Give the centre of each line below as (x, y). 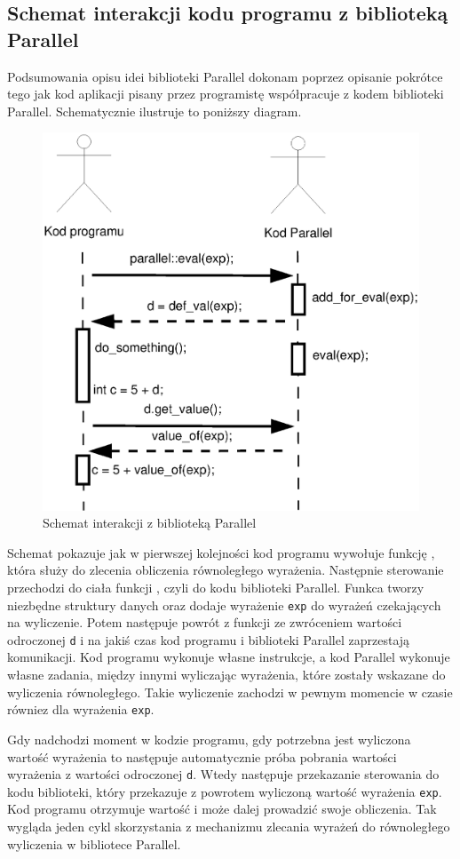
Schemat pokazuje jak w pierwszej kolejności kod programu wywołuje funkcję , (221, 552)
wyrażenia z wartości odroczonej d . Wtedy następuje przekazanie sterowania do (223, 774)
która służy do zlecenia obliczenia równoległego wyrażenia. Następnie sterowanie (226, 570)
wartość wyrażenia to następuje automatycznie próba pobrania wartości (202, 756)
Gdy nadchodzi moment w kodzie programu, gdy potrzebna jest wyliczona (209, 739)
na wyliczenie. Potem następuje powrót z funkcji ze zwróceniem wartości (205, 622)
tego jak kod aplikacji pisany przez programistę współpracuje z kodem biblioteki (226, 94)
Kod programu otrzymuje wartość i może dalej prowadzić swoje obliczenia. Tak (222, 809)
